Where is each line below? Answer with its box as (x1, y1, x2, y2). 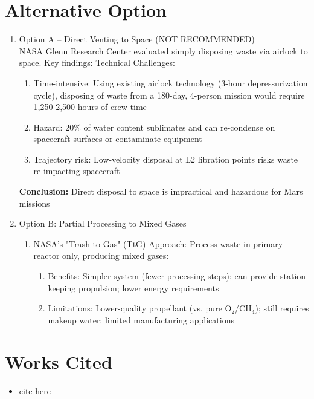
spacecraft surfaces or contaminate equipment (33, 132, 202, 145)
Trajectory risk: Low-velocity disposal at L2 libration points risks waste (33, 152, 298, 165)
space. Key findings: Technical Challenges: (19, 56, 175, 69)
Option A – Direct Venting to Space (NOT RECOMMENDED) (19, 33, 255, 45)
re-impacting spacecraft (33, 164, 120, 177)
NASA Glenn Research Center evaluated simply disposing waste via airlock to (19, 44, 308, 57)
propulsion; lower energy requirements (78, 281, 219, 294)
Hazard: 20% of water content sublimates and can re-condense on (33, 120, 275, 133)
